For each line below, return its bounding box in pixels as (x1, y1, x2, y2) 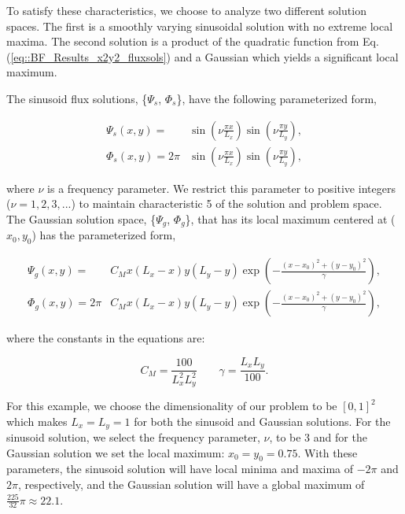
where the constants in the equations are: (6, 330, 205, 346)
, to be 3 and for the (269, 429, 367, 446)
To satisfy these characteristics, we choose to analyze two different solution (6, 2, 366, 18)
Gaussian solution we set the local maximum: (6, 444, 225, 460)
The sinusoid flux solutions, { (6, 90, 148, 106)
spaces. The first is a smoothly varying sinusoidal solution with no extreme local (6, 17, 393, 34)
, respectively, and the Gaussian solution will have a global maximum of (17, 476, 365, 493)
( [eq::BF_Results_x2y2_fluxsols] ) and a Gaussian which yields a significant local (6, 48, 399, 65)
